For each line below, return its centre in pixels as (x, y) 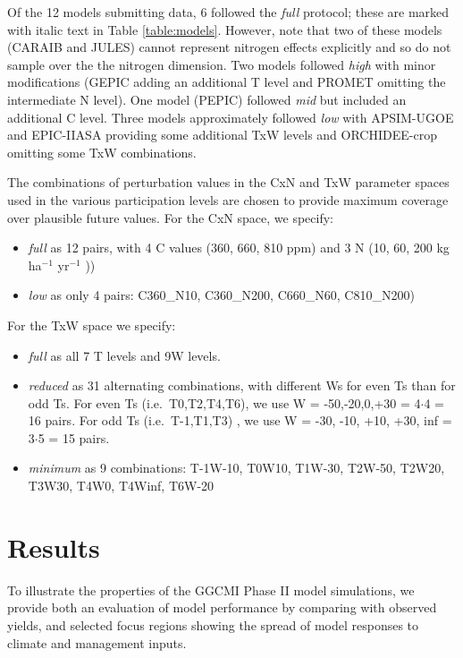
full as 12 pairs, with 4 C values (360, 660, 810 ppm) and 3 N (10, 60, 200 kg (239, 248)
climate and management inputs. (97, 642)
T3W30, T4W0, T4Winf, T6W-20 (121, 486)
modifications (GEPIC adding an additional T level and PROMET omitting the (227, 82)
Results (54, 547)
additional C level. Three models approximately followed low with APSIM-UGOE (231, 117)
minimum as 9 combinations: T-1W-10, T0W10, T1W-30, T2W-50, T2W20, (236, 468)
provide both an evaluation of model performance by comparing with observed (222, 607)
